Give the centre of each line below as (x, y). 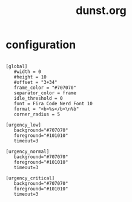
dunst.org (101, 11)
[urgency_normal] (28, 151)
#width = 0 (28, 71)
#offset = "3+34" (36, 82)
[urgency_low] (24, 125)
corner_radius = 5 (37, 114)
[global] (17, 66)
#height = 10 (30, 77)
